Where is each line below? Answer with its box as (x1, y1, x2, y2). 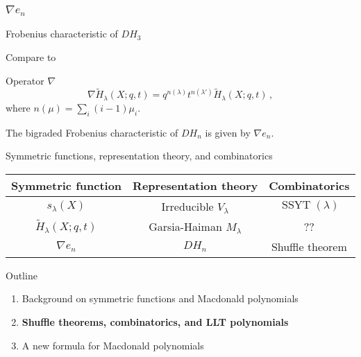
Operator (6, 73, 44, 87)
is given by (205, 125, 251, 139)
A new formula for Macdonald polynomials (22, 338, 204, 352)
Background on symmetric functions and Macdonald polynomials (22, 291, 299, 306)
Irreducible (161, 198, 214, 214)
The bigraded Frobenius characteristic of (6, 125, 178, 139)
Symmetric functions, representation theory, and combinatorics (6, 148, 273, 163)
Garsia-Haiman (149, 218, 222, 234)
